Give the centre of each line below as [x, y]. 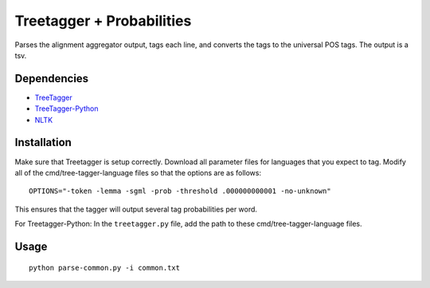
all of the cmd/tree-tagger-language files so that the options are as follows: [138, 172]
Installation [43, 142]
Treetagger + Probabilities [103, 21]
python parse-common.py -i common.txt [105, 268]
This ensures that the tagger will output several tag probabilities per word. [136, 209]
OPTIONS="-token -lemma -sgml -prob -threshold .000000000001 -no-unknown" [180, 191]
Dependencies [52, 79]
